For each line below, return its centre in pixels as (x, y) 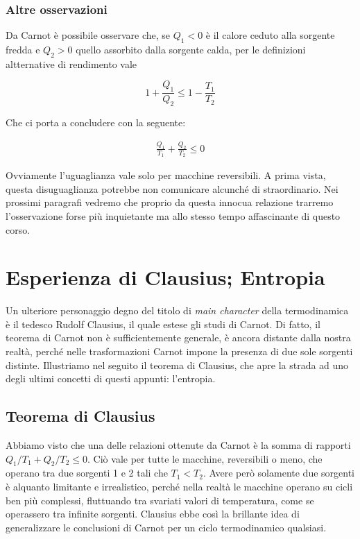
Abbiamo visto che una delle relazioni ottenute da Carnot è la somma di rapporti (178, 445)
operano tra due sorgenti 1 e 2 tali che (87, 473)
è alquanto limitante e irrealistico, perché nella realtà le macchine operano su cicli (179, 486)
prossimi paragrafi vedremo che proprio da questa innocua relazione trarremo (170, 202)
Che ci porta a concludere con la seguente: (96, 122)
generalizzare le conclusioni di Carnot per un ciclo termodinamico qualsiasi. (166, 527)
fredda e (23, 50)
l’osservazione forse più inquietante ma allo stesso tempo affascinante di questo (173, 215)
